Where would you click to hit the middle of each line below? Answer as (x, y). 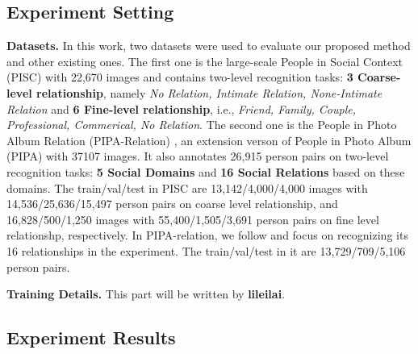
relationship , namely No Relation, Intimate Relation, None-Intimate (209, 92)
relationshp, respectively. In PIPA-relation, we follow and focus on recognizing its (207, 235)
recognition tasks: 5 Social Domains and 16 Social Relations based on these (206, 171)
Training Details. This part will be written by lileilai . (146, 294)
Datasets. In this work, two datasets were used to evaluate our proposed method (209, 46)
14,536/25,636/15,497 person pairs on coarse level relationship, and (172, 204)
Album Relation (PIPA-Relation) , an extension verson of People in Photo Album (209, 140)
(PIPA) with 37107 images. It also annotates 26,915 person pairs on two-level (198, 156)
